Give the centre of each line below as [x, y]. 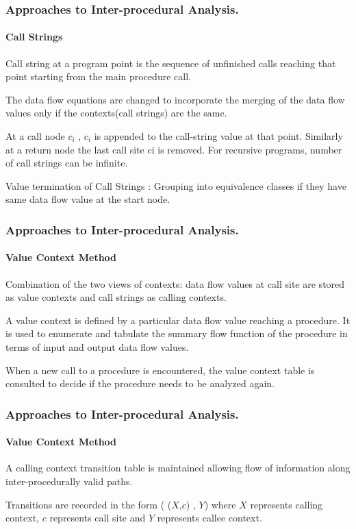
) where [220, 504]
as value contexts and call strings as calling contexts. [116, 297]
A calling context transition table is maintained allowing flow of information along [178, 468]
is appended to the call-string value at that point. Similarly [218, 136]
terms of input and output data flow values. [97, 347]
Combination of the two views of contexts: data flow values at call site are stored [175, 283]
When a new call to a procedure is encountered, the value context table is [160, 370]
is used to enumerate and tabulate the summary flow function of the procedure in [177, 333]
